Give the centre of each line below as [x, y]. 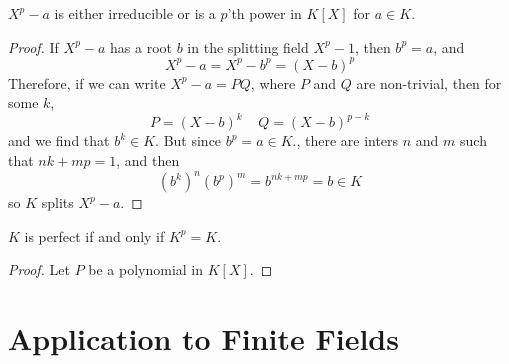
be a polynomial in [146, 269]
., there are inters [345, 140]
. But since [188, 140]
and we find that [59, 140]
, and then [148, 159]
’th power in [264, 13]
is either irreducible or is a [135, 13]
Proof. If [33, 46]
